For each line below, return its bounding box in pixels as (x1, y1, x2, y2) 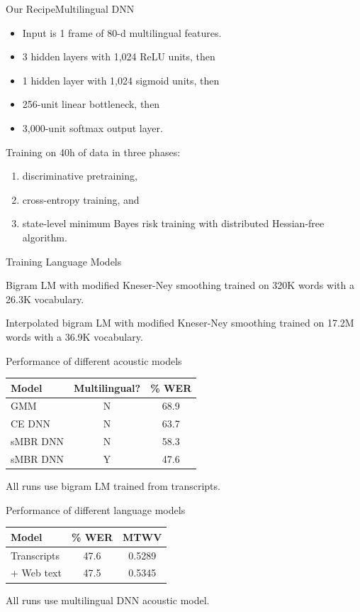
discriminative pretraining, (22, 168, 137, 183)
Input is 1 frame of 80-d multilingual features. (22, 25, 222, 40)
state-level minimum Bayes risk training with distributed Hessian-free (22, 216, 325, 231)
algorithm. (22, 229, 67, 244)
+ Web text (11, 565, 62, 580)
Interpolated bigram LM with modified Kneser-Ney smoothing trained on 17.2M (6, 315, 354, 330)
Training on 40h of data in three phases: (6, 144, 181, 159)
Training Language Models (6, 253, 122, 268)
